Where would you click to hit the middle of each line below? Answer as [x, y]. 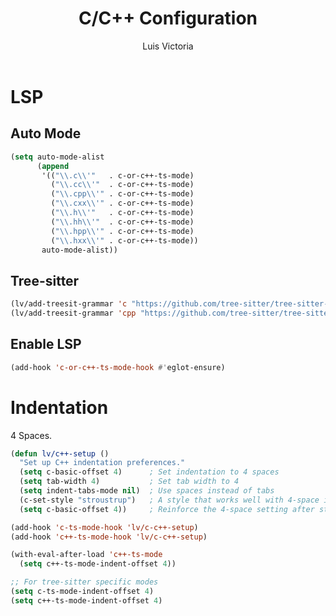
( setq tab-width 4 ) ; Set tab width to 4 [129, 482]
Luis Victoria [168, 46]
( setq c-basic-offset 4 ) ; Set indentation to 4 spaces [149, 472]
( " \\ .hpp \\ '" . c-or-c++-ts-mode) [122, 231]
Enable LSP [46, 344]
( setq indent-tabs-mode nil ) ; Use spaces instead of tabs [147, 491]
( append [53, 166]
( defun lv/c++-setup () [60, 453]
